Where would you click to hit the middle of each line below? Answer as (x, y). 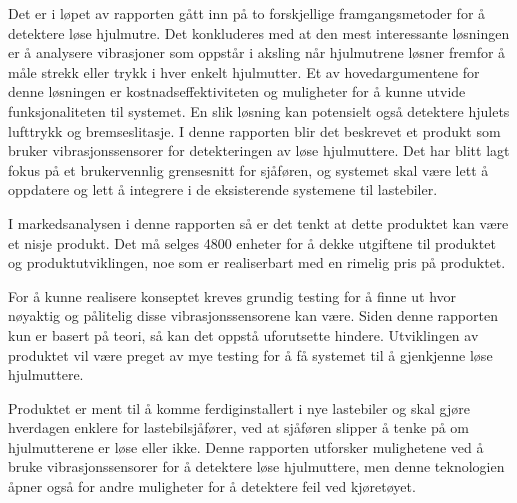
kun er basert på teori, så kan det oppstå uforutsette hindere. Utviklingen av (243, 334)
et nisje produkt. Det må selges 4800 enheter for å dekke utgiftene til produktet (252, 242)
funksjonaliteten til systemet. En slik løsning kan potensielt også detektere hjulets (259, 110)
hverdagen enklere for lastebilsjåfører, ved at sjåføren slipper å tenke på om (239, 427)
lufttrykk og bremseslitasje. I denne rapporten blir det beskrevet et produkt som (254, 130)
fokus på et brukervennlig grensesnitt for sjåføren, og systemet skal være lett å (248, 169)
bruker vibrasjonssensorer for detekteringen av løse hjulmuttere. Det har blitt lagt (259, 150)
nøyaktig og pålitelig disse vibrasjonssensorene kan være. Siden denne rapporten (253, 315)
